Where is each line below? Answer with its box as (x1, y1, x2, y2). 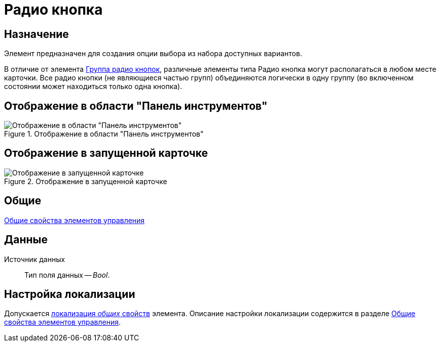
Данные (4, 233, 48, 246)
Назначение (4, 27, 69, 40)
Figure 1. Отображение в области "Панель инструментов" (4, 129, 204, 139)
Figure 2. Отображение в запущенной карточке (4, 177, 167, 186)
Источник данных (4, 254, 65, 264)
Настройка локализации (4, 287, 135, 300)
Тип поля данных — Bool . (24, 270, 110, 279)
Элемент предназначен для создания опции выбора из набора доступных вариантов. (4, 49, 302, 58)
